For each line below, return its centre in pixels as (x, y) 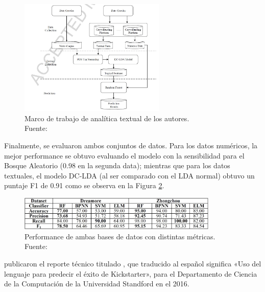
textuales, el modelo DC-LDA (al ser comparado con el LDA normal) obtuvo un (129, 175)
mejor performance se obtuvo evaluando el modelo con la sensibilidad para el (124, 155)
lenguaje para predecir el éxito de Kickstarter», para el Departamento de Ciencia (131, 273)
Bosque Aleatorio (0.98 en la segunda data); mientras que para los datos (117, 165)
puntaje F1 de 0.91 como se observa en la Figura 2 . (84, 185)
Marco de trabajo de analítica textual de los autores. (107, 118)
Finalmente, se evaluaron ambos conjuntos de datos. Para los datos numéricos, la (131, 145)
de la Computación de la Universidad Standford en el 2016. (97, 284)
